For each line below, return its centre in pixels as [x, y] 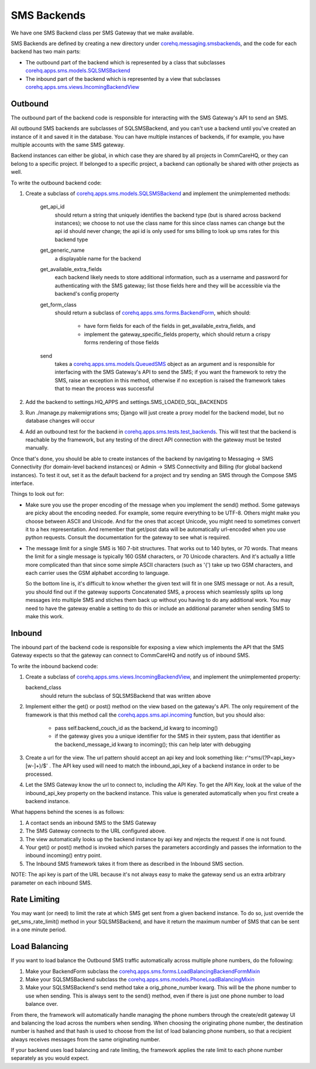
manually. [37, 448]
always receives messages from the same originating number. [85, 1039]
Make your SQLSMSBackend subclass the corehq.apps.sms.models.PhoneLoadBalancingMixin [140, 979]
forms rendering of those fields [121, 342]
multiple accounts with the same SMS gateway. [68, 145]
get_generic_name [62, 250]
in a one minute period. [39, 930]
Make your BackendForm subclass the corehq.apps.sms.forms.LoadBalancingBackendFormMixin [143, 971]
